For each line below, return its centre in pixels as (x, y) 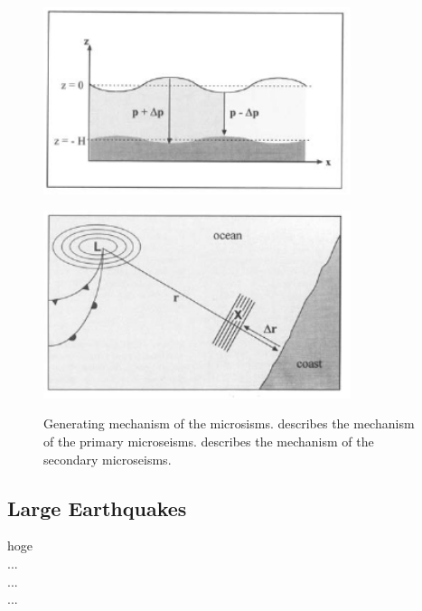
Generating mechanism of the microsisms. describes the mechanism (229, 423)
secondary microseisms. (108, 459)
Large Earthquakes (97, 508)
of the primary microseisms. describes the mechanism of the (209, 442)
